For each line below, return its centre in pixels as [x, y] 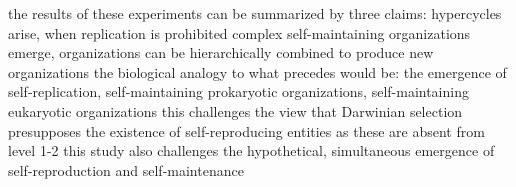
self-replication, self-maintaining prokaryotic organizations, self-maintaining [238, 91]
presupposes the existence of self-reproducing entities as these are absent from [246, 130]
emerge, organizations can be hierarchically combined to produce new [221, 52]
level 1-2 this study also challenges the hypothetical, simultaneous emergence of [251, 150]
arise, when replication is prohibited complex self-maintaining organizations [239, 32]
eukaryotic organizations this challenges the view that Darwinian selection [235, 110]
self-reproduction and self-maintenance [126, 169]
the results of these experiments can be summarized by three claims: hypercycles [255, 13]
